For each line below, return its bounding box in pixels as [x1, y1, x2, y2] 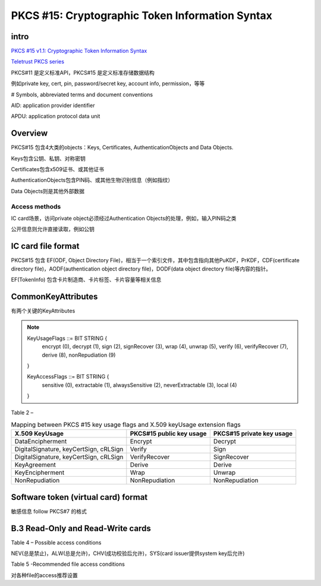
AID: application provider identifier [11, 102, 95, 109]
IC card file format [11, 241, 80, 251]
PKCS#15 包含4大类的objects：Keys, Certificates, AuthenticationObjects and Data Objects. [11, 144, 234, 151]
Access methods [11, 202, 61, 210]
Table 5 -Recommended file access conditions [11, 560, 125, 568]
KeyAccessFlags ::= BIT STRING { [27, 373, 109, 380]
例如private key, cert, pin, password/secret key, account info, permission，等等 [11, 80, 205, 87]
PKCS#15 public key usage [130, 430, 207, 438]
